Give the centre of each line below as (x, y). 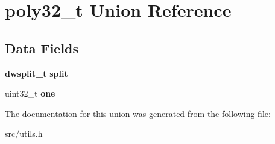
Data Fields (42, 48)
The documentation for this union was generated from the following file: (138, 113)
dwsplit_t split (36, 73)
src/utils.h (24, 133)
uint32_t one (30, 93)
